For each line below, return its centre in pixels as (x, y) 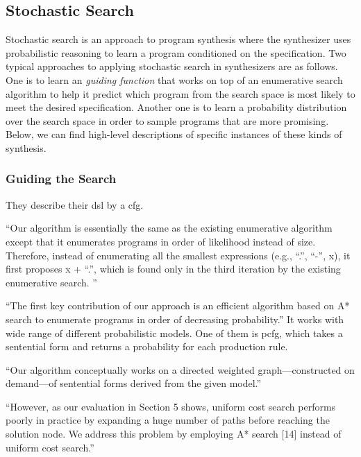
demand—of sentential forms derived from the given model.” (134, 383)
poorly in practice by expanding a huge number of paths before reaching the (168, 420)
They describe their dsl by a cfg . (75, 204)
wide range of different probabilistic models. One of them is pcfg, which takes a (174, 333)
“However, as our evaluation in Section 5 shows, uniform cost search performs (171, 406)
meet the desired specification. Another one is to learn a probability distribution (176, 107)
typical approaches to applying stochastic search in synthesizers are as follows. (172, 66)
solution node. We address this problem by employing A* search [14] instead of (174, 434)
